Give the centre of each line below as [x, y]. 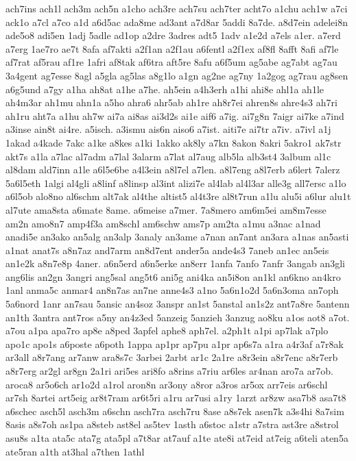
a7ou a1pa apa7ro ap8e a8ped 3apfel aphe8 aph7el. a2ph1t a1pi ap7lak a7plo [167, 331]
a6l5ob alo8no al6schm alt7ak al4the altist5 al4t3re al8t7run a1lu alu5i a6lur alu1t [178, 196]
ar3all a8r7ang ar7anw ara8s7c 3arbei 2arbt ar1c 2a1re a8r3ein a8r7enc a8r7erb [172, 357]
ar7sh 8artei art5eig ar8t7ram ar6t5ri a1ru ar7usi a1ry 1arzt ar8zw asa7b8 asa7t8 [176, 398]
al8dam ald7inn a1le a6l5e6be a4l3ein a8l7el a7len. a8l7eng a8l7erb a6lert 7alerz [173, 170]
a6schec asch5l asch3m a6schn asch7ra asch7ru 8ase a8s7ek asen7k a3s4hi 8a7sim [175, 411]
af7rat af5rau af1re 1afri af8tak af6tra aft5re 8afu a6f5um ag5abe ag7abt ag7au [171, 62]
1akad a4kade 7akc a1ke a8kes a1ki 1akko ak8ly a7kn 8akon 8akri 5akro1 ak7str [174, 142]
